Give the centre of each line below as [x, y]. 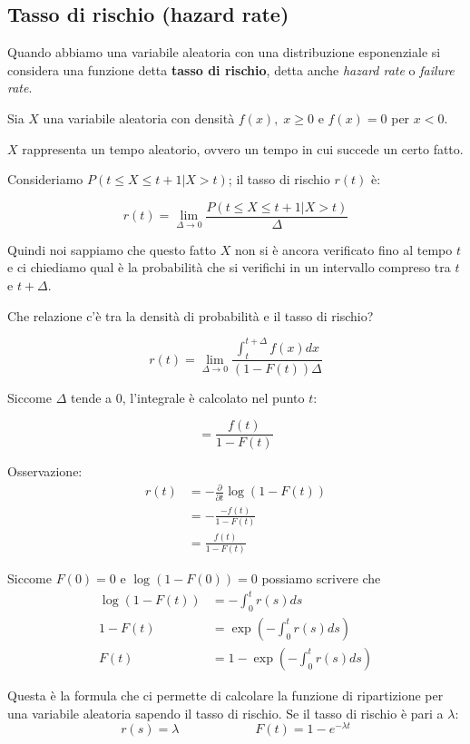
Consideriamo [45, 179]
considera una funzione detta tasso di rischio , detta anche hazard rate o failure [231, 69]
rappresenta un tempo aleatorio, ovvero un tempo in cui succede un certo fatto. [243, 148]
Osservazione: [45, 471]
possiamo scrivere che [321, 578]
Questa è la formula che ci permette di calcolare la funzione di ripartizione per [225, 695]
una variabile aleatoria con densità [139, 117]
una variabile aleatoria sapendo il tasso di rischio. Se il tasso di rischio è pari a [225, 713]
